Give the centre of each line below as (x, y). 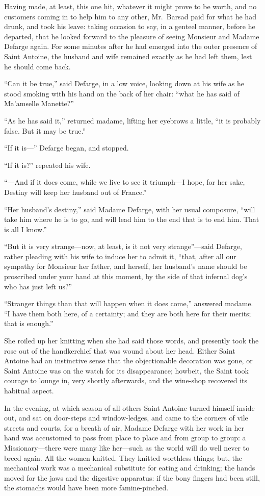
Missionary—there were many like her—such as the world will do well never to (127, 447)
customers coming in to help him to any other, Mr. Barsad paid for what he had (130, 16)
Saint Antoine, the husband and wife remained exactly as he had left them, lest (128, 56)
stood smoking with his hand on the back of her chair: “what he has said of (122, 93)
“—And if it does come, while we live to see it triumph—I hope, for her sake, (125, 182)
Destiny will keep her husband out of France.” (75, 192)
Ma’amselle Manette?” (39, 103)
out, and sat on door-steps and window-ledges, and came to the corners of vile (126, 418)
